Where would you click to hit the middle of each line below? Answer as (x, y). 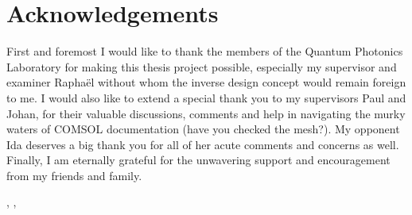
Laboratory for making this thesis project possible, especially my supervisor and (202, 66)
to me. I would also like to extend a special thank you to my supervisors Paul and (206, 97)
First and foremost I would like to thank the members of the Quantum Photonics (205, 51)
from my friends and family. (74, 175)
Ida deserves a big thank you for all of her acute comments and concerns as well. (203, 144)
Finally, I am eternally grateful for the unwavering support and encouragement (198, 160)
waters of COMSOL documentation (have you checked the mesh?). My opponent (203, 129)
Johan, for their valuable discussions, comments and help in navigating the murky (206, 113)
